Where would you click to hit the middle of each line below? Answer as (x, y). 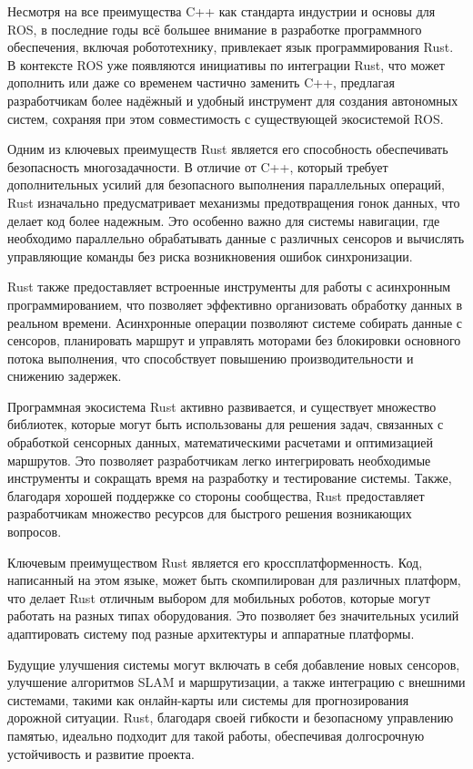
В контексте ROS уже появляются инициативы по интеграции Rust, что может (226, 64)
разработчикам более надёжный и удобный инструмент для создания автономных (233, 100)
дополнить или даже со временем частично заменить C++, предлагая (201, 82)
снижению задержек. (65, 376)
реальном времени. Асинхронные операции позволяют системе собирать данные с (235, 322)
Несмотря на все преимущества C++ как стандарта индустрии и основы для (221, 11)
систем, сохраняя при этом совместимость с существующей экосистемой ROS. (226, 118)
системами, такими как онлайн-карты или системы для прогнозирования (208, 699)
